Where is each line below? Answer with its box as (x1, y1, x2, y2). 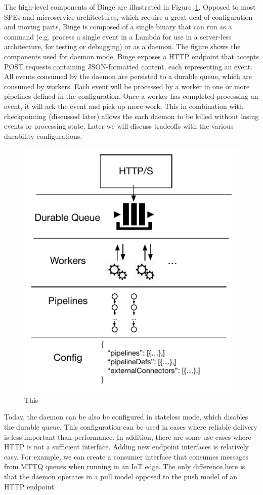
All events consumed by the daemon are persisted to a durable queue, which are (4, 71, 252, 82)
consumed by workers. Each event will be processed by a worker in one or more (4, 81, 250, 91)
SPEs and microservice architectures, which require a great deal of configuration (4, 11, 253, 22)
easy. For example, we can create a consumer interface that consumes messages (4, 451, 248, 462)
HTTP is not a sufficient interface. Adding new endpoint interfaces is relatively (4, 441, 249, 452)
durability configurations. (4, 130, 82, 141)
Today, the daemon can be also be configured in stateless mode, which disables (4, 411, 248, 422)
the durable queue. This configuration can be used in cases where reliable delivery (4, 422, 258, 432)
